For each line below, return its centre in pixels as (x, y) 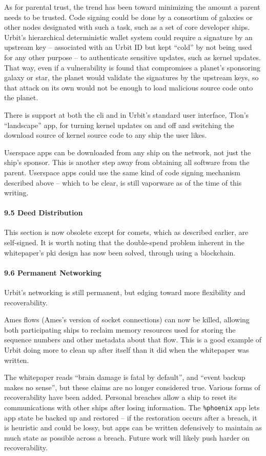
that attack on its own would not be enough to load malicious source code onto (129, 87)
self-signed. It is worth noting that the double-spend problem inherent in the (125, 242)
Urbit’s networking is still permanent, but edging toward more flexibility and (125, 292)
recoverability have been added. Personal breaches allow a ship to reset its (120, 397)
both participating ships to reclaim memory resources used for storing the (120, 329)
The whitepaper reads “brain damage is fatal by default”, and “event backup (125, 377)
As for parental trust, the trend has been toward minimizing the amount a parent (132, 7)
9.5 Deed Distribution (44, 213)
